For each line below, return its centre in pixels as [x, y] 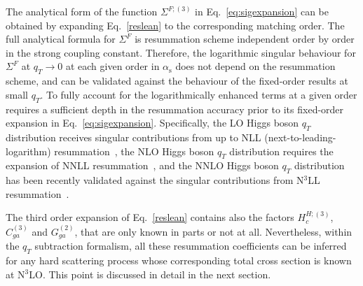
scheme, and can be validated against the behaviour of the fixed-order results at [177, 81]
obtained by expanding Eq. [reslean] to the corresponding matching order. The [175, 25]
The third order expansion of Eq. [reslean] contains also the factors [150, 217]
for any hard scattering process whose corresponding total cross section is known [179, 260]
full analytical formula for [61, 39]
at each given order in [112, 66]
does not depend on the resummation [255, 66]
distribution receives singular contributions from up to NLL [133, 137]
